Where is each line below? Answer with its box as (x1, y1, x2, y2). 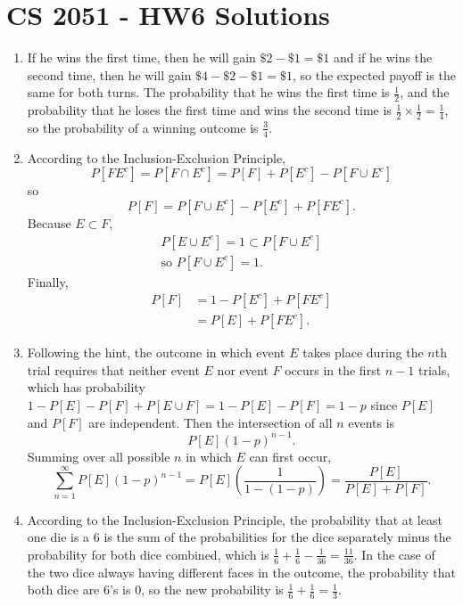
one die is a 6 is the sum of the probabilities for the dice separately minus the (27, 528, 451, 546)
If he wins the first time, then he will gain (27, 48, 256, 67)
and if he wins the (333, 48, 433, 67)
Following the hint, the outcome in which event (27, 343, 285, 362)
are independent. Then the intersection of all (88, 413, 333, 431)
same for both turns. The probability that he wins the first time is (27, 83, 390, 102)
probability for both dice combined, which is (27, 545, 269, 563)
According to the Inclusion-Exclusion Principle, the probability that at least (27, 510, 442, 528)
